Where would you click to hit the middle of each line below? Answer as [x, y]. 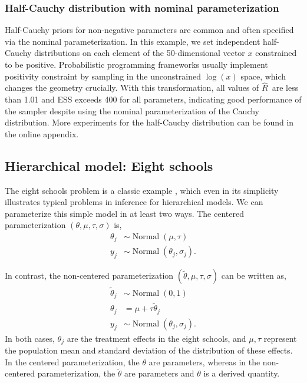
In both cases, [30, 338]
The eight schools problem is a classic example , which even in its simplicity [142, 190]
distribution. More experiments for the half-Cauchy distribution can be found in [149, 122]
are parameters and [159, 373]
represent [280, 338]
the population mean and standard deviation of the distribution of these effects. [149, 350]
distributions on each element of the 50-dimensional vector [140, 53]
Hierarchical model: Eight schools [109, 165]
